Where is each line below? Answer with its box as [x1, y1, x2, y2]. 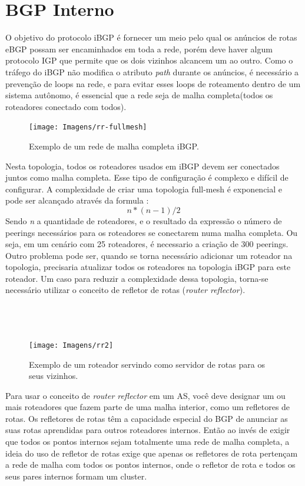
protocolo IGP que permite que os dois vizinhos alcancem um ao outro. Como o [5, 54, 293, 66]
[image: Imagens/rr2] [29, 341, 114, 349]
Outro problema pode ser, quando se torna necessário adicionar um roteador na [5, 249, 293, 261]
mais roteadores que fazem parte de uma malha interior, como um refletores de [5, 401, 290, 413]
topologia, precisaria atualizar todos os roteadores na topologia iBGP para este [5, 261, 291, 273]
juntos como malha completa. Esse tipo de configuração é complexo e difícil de [5, 171, 289, 184]
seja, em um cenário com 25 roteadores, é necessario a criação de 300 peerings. [5, 238, 289, 250]
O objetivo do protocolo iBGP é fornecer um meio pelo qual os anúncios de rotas [5, 31, 297, 44]
